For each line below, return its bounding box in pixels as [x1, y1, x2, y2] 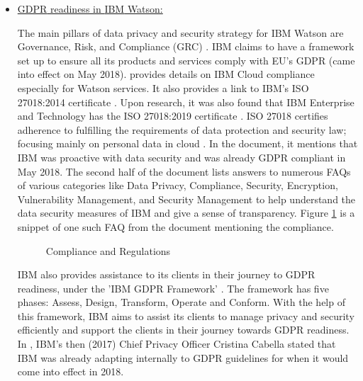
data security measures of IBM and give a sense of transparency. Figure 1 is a [17, 205, 355, 220]
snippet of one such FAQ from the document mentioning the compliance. [17, 219, 334, 234]
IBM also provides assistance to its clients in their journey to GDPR [17, 267, 315, 282]
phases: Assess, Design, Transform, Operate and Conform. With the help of [17, 295, 345, 309]
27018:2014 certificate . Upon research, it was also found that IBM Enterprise [17, 94, 354, 109]
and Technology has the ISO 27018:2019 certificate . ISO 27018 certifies [17, 108, 328, 123]
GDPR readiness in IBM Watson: [17, 1, 163, 16]
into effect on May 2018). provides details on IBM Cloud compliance [17, 67, 315, 81]
